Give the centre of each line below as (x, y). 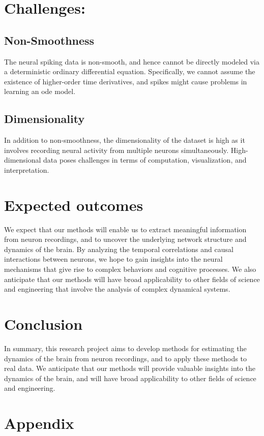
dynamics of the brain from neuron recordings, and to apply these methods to (125, 358)
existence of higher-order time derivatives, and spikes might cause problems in (126, 81)
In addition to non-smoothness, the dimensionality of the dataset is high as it (125, 140)
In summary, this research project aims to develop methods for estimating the (125, 348)
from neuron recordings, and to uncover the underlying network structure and (125, 239)
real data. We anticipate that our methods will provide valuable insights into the (130, 368)
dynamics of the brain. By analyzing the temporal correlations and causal (119, 249)
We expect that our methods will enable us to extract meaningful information (125, 229)
